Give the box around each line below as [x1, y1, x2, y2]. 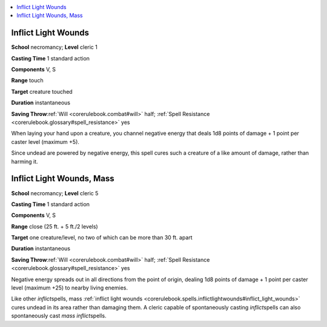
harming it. [11, 158, 39, 165]
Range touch [11, 77, 44, 84]
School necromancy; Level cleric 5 [11, 189, 99, 196]
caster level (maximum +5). [11, 138, 80, 145]
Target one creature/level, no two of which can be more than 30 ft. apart [11, 234, 193, 241]
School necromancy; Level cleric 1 [11, 44, 98, 51]
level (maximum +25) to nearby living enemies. [11, 284, 128, 291]
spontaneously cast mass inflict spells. [11, 312, 107, 320]
